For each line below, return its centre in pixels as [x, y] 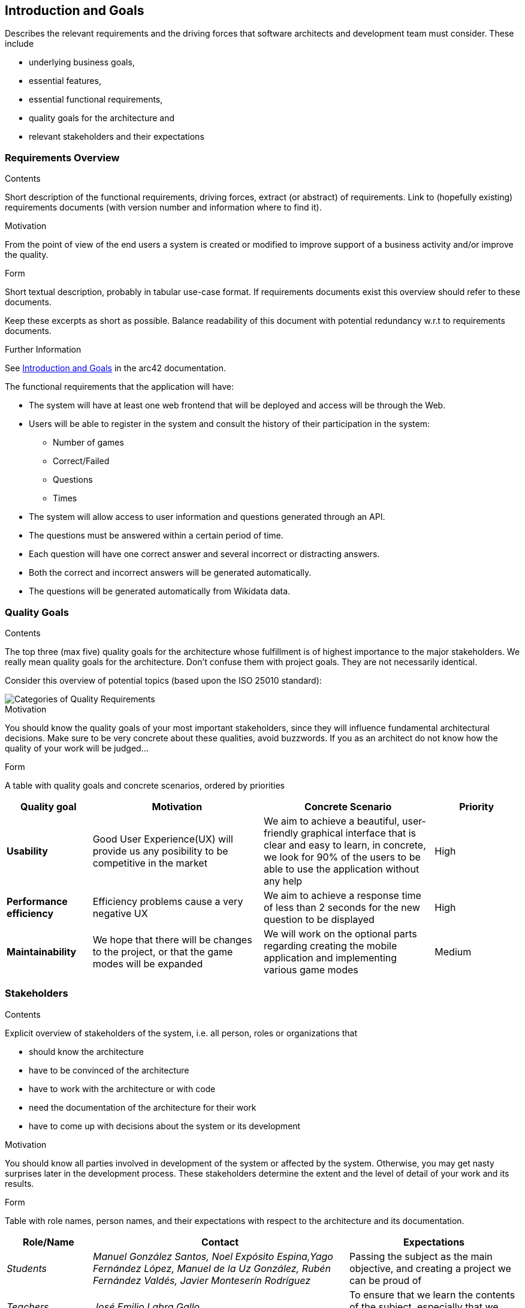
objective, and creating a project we [430, 1268]
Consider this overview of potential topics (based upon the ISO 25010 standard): [163, 680]
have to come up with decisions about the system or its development [165, 1126]
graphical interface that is [358, 833]
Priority [477, 806]
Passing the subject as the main [421, 1256]
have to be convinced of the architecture [109, 1070]
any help [283, 881]
